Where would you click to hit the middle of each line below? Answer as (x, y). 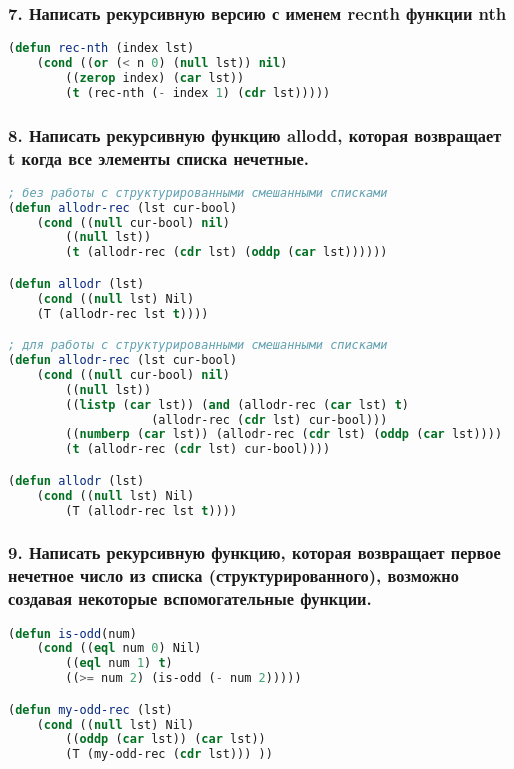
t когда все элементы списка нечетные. (158, 157)
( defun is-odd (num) (72, 633)
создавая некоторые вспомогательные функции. (190, 598)
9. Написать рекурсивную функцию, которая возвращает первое (254, 552)
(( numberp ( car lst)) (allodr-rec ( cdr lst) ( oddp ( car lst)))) (284, 434)
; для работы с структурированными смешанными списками (198, 345)
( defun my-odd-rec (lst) (90, 709)
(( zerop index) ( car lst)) (155, 77)
